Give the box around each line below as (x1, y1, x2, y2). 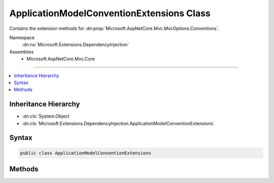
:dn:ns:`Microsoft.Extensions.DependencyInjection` (22, 42, 129, 48)
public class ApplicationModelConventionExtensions (20, 150, 152, 156)
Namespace (9, 34, 35, 41)
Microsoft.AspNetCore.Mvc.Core (26, 56, 95, 62)
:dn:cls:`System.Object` (22, 113, 71, 119)
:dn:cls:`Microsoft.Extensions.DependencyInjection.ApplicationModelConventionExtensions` (22, 120, 215, 126)
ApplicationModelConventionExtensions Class (9, 8, 211, 19)
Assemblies (9, 49, 34, 55)
